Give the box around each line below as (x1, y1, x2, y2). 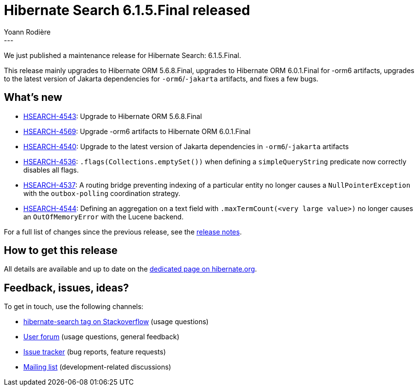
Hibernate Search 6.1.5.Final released (4, 2, 250, 19)
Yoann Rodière (4, 27, 51, 36)
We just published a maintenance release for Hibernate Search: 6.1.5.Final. (4, 51, 241, 59)
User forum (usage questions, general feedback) (23, 332, 180, 341)
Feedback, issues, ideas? (4, 281, 129, 294)
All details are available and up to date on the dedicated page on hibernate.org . (4, 265, 257, 273)
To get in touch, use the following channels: (4, 302, 144, 311)
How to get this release (4, 244, 118, 257)
